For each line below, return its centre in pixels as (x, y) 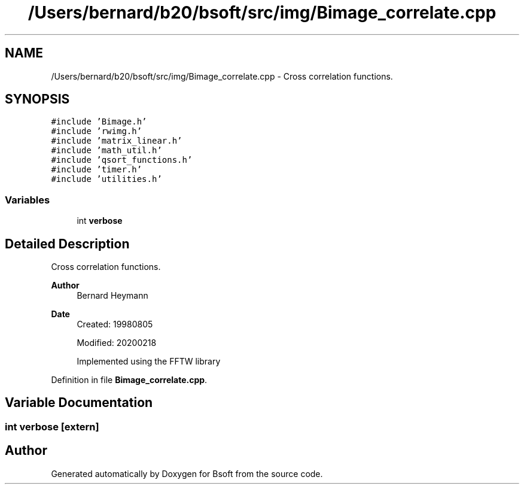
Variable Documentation (79, 403)
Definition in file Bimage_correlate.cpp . (129, 380)
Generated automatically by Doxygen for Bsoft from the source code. (187, 473)
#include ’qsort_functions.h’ (122, 160)
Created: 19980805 (115, 324)
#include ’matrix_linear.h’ (117, 141)
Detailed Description (67, 244)
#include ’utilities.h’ (106, 179)
